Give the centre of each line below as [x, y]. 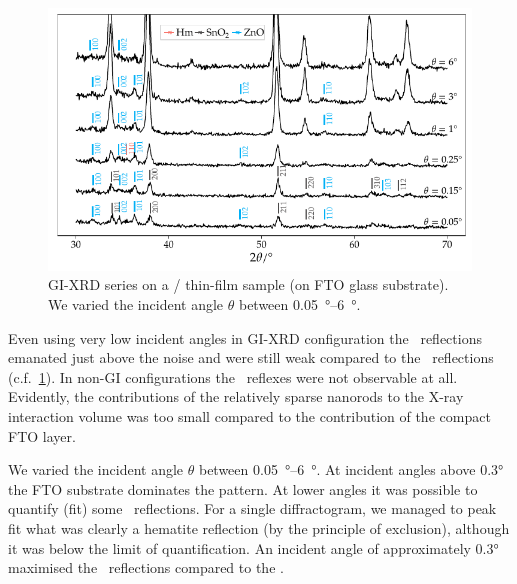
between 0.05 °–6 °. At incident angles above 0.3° [351, 469]
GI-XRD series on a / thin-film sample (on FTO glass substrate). [248, 284]
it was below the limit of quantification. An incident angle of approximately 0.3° [253, 547]
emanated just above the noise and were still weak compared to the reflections [251, 357]
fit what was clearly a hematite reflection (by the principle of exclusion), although [259, 528]
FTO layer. [42, 435]
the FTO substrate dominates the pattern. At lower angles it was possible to [243, 488]
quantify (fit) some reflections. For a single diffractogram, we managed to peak [252, 508]
